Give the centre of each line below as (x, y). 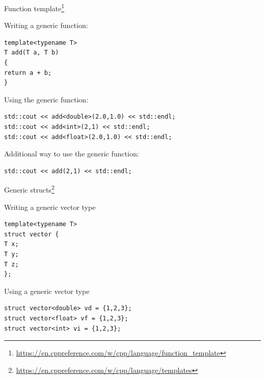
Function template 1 (34, 7)
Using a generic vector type (47, 291)
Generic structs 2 (29, 189)
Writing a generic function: (46, 25)
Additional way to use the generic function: (72, 154)
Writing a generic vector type (50, 207)
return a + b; (28, 73)
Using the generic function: (46, 99)
